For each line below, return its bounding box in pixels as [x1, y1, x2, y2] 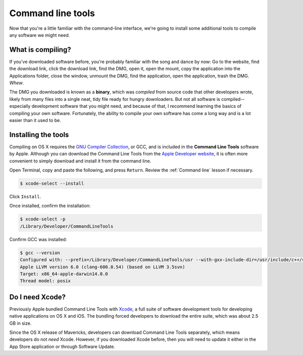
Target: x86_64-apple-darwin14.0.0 [20, 271, 108, 277]
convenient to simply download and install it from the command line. [9, 158, 151, 164]
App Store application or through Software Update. [9, 343, 116, 349]
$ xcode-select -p [20, 216, 66, 222]
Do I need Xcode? [9, 292, 66, 301]
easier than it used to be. [9, 117, 62, 123]
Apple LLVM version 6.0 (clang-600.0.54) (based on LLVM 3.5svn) [20, 264, 185, 270]
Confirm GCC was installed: [9, 236, 67, 242]
